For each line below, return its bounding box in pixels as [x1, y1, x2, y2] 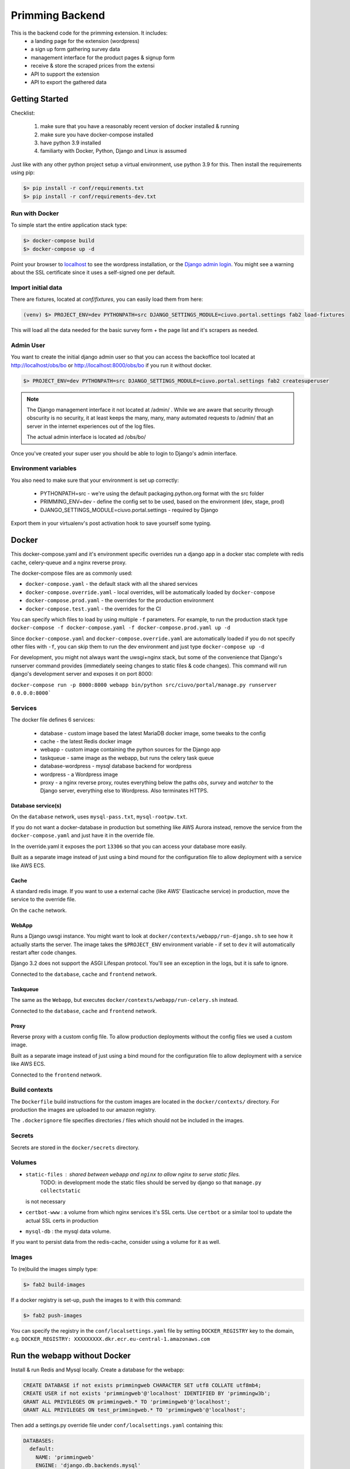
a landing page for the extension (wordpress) [30, 37, 140, 44]
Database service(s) [11, 802, 62, 809]
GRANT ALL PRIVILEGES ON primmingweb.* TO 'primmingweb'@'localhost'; [23, 1398, 231, 1405]
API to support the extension [30, 71, 100, 78]
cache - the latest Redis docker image [40, 737, 132, 744]
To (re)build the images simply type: [11, 1265, 98, 1272]
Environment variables [11, 464, 77, 472]
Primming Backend [11, 9, 106, 22]
